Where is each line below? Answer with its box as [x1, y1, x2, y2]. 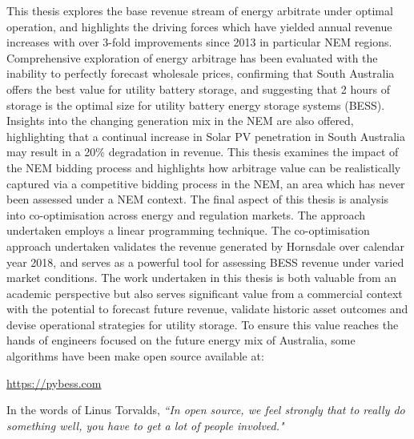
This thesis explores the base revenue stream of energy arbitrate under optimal [6, 2, 393, 18]
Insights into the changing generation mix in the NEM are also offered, [6, 112, 354, 129]
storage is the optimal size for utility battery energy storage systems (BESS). [6, 96, 385, 113]
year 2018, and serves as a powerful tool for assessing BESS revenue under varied [6, 253, 404, 270]
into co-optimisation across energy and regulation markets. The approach [6, 206, 366, 223]
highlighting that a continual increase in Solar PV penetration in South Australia [6, 127, 405, 144]
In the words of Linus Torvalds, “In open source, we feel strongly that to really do [6, 401, 405, 418]
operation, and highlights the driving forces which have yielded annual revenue [6, 18, 392, 34]
